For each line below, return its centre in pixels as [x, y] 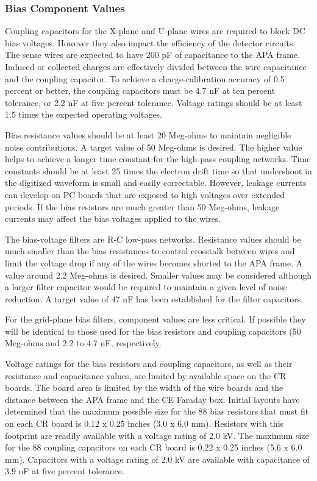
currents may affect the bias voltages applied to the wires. [113, 219]
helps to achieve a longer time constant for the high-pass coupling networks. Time [158, 159]
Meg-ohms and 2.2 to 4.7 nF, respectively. [83, 343]
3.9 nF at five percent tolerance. [65, 471]
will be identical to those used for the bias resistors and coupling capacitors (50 [153, 331]
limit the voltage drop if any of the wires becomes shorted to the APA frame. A [154, 262]
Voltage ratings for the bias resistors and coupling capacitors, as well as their [149, 364]
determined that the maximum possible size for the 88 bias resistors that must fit [157, 411]
